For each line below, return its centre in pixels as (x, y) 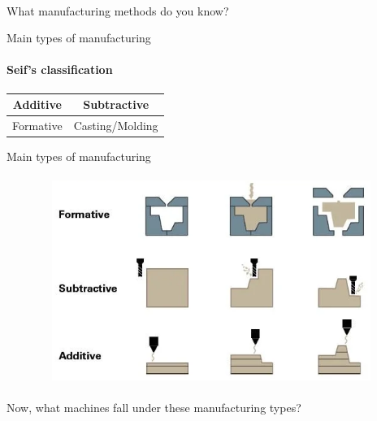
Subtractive (116, 104)
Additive (37, 104)
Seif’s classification (60, 69)
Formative (37, 125)
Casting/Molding (116, 125)
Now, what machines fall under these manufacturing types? (154, 408)
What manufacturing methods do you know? (118, 10)
